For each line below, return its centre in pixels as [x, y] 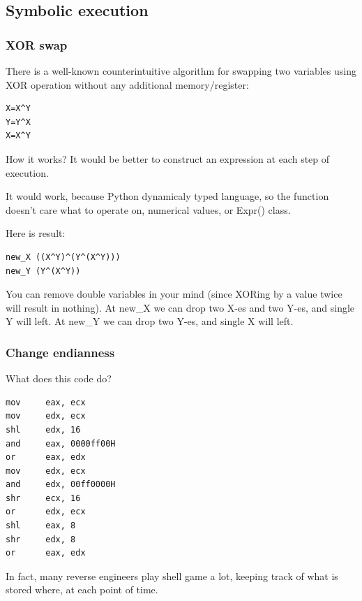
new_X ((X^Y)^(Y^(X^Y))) [63, 257]
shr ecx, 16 [43, 498]
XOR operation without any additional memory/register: [127, 84]
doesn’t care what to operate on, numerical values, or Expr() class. [148, 209]
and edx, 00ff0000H [61, 485]
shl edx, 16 [43, 429]
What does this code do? [59, 378]
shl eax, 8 [41, 526]
